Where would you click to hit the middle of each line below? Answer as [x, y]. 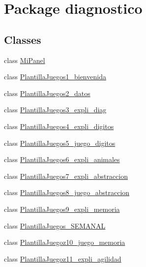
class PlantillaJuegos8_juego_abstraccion [67, 192]
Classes [23, 39]
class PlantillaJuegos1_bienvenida [55, 77]
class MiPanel [25, 60]
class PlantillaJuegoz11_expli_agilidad [63, 258]
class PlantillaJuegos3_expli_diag [55, 110]
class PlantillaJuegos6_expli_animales [62, 159]
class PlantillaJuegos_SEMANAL [55, 225]
